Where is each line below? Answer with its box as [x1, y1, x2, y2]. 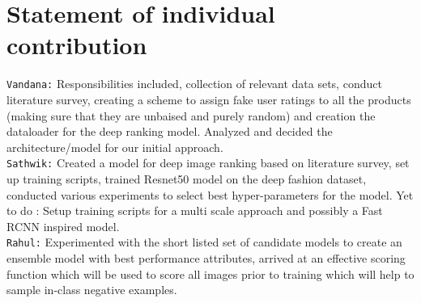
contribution [6, 28, 147, 61]
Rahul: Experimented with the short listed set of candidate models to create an [6, 234, 402, 250]
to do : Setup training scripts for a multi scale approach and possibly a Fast [6, 202, 383, 219]
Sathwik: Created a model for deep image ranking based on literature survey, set [6, 154, 410, 171]
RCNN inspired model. [6, 217, 120, 234]
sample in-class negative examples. [6, 281, 177, 298]
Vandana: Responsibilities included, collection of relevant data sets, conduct [6, 75, 382, 92]
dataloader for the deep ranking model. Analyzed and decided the [6, 123, 333, 140]
